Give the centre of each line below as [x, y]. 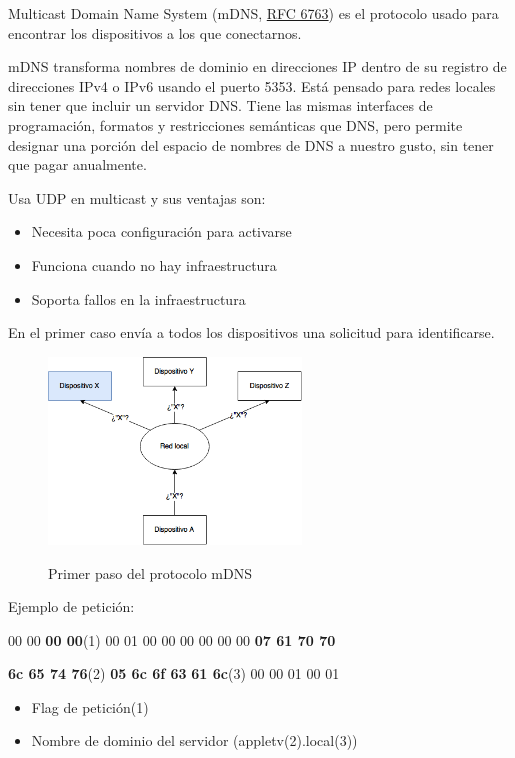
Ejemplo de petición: [71, 606]
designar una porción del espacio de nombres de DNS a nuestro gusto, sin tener [251, 144]
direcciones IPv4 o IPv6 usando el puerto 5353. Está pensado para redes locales [252, 85]
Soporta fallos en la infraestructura [138, 298]
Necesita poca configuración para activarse [161, 231]
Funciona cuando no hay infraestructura [154, 264]
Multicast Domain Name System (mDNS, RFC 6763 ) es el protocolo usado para [253, 13]
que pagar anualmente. [77, 164]
